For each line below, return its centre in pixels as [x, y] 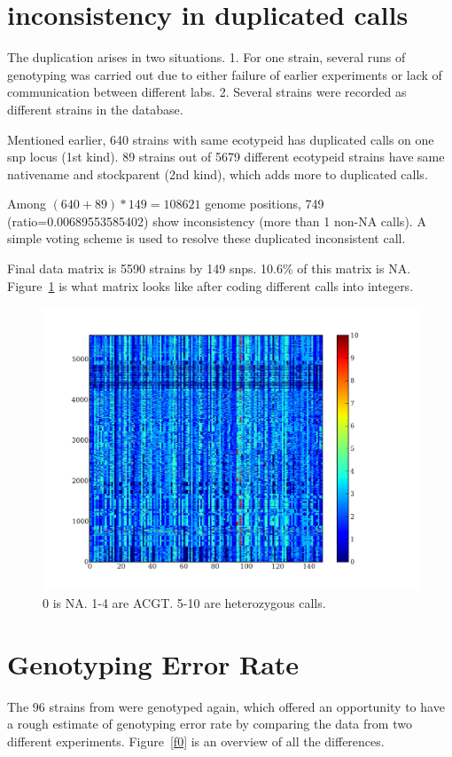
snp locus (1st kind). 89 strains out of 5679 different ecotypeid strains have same [226, 157]
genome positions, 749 [265, 204]
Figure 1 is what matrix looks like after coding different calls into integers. [210, 285]
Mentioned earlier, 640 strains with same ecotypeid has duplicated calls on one [221, 139]
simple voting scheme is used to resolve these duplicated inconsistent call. [207, 238]
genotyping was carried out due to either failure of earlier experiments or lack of [225, 74]
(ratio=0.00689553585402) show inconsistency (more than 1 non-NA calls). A [217, 221]
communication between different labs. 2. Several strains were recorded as [207, 92]
